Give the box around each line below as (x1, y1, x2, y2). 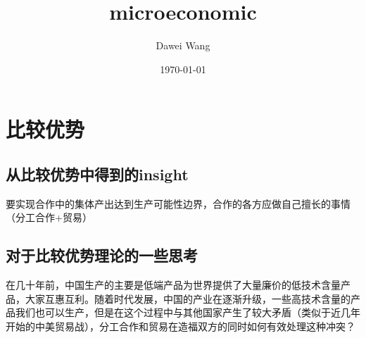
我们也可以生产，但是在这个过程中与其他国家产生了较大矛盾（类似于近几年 (15, 305, 360, 320)
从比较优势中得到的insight (6, 163, 189, 184)
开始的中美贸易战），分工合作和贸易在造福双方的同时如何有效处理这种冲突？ (6, 318, 355, 333)
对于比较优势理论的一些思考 (6, 244, 198, 266)
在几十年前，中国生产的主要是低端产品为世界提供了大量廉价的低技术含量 (6, 277, 341, 292)
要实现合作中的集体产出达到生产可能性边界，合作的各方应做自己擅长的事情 (6, 196, 351, 211)
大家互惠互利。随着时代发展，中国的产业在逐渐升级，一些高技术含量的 (25, 291, 351, 306)
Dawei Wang (156, 38, 210, 53)
